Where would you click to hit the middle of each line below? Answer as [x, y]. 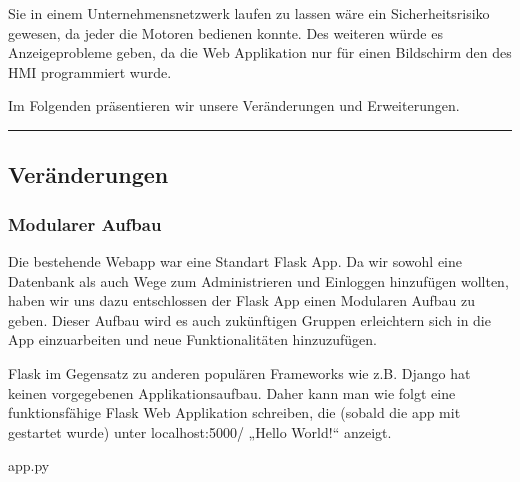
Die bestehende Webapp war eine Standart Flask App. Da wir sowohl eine [235, 260]
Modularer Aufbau [85, 223]
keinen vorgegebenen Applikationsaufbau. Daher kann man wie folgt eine [232, 392]
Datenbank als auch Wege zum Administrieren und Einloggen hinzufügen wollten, [258, 280]
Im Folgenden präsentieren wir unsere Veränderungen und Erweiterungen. [234, 105]
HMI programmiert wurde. [90, 71]
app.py [29, 465]
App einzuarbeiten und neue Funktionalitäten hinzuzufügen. [192, 339]
